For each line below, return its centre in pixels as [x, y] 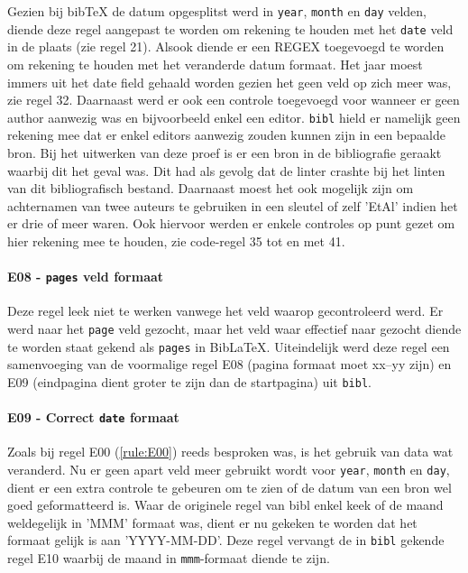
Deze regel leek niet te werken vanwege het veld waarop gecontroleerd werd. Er [225, 311]
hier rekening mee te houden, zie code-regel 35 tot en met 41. [176, 240]
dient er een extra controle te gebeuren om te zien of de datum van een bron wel [229, 487]
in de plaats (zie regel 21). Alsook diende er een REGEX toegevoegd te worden [226, 46]
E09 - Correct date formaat [93, 417]
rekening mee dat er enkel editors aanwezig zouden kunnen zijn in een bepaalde [226, 135]
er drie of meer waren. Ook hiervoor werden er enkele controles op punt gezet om [231, 223]
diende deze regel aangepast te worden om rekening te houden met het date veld [230, 28]
